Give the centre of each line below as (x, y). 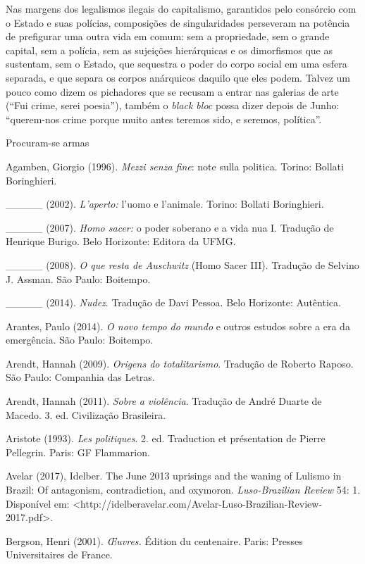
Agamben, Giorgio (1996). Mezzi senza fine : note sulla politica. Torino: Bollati (175, 166)
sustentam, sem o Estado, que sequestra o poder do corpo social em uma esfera (177, 64)
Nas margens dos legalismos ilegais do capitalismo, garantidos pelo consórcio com (181, 8)
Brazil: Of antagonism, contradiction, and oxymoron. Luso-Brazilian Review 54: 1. (183, 490)
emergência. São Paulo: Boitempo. (80, 340)
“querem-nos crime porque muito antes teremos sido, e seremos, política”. (164, 119)
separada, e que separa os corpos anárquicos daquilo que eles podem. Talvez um (178, 77)
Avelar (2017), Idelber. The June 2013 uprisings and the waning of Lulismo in (174, 476)
